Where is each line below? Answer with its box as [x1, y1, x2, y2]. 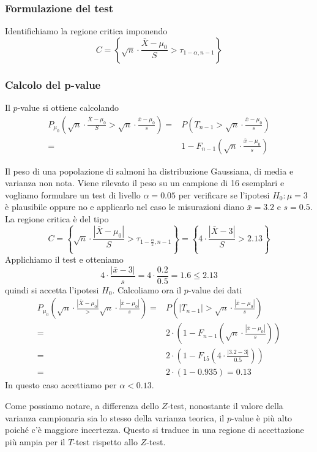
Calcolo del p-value [5, 77, 101, 92]
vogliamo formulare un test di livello [5, 188, 141, 201]
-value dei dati [188, 283, 242, 296]
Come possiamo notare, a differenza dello [5, 399, 159, 412]
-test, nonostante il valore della [167, 399, 283, 412]
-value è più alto [231, 411, 293, 424]
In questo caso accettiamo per [5, 379, 117, 391]
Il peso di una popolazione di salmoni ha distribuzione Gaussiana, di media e [5, 164, 294, 177]
